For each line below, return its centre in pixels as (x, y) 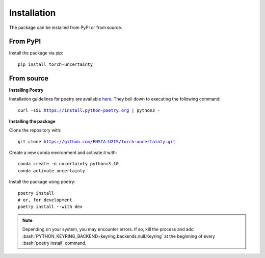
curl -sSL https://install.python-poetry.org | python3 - (89, 110)
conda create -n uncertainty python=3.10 (68, 164)
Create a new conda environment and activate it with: (63, 153)
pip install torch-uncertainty (55, 64)
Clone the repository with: (35, 130)
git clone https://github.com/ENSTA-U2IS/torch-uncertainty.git (97, 142)
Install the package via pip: (36, 53)
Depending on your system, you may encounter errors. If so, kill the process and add (108, 229)
